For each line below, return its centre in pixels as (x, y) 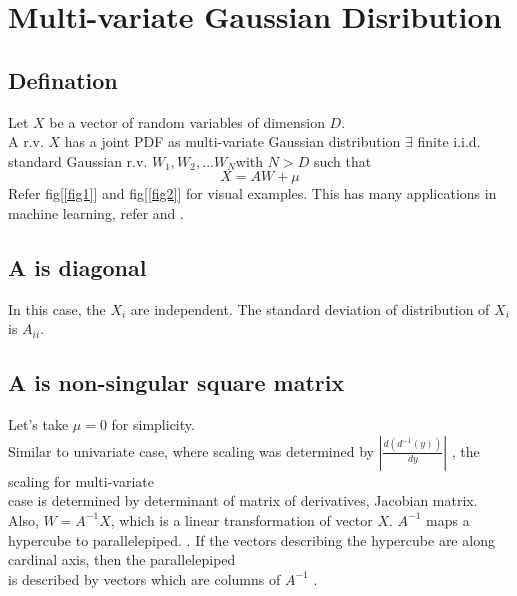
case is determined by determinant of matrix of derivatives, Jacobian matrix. (243, 500)
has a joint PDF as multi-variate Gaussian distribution (232, 141)
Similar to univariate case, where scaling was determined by (191, 450)
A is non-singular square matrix (176, 382)
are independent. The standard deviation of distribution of (310, 308)
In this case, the (57, 308)
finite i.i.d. (449, 141)
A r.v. (26, 141)
